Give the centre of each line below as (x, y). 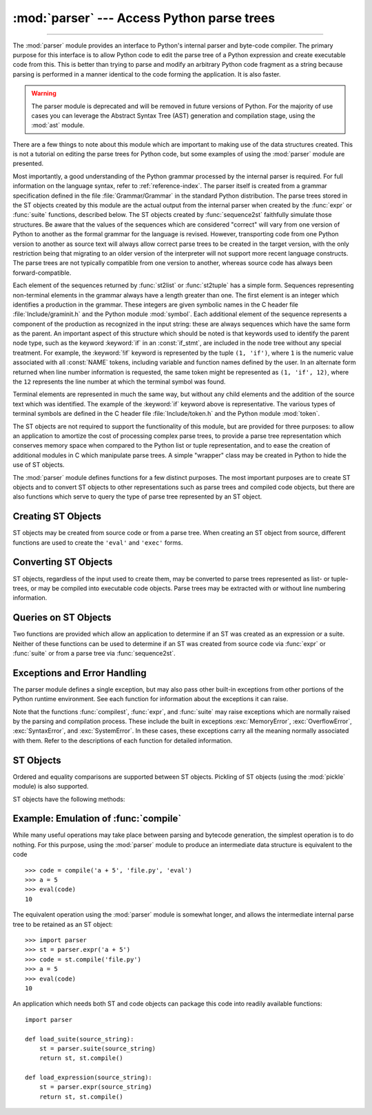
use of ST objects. (39, 465)
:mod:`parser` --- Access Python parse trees (144, 18)
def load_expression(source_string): (89, 1077)
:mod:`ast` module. (58, 125)
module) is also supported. (51, 786)
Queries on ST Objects (62, 617)
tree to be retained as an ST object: (63, 924)
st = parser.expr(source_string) (96, 1087)
